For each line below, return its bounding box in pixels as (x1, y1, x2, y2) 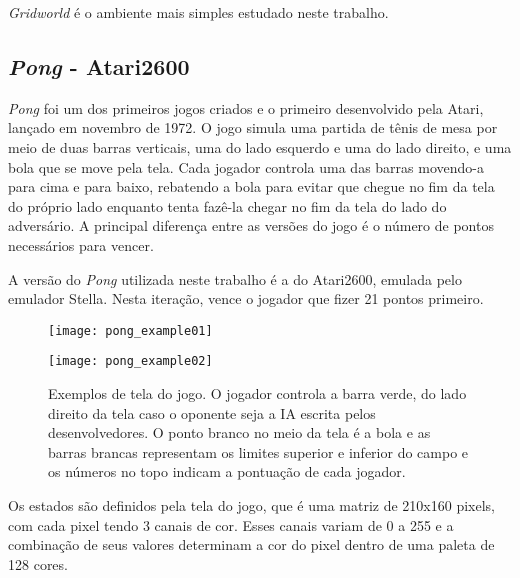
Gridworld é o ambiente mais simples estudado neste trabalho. (8, 2, 389, 22)
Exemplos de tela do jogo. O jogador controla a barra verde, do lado (48, 383, 467, 404)
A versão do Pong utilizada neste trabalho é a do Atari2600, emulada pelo (8, 268, 462, 289)
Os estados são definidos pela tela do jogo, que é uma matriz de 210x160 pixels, (8, 495, 495, 516)
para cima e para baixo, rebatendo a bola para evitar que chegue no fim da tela (8, 176, 495, 197)
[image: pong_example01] (48, 323, 213, 338)
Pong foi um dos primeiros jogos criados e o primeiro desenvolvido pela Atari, (8, 97, 484, 118)
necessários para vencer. (8, 234, 154, 255)
